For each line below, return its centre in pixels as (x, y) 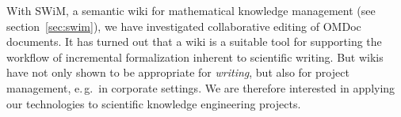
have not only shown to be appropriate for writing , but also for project (178, 72)
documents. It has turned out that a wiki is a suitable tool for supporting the (194, 42)
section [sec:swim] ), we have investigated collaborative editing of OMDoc (184, 26)
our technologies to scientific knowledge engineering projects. (154, 103)
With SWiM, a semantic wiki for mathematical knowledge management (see (191, 10)
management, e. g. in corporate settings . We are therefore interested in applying (201, 87)
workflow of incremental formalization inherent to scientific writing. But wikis (195, 57)
